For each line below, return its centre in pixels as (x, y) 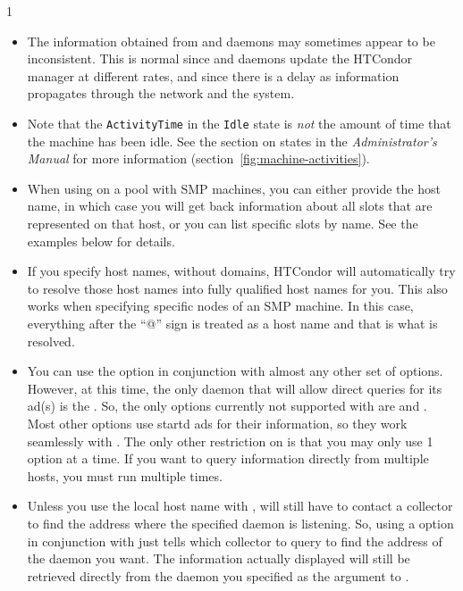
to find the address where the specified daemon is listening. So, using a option (240, 523)
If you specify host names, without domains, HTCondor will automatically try (241, 271)
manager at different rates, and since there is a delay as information (213, 75)
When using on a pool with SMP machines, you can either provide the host (234, 188)
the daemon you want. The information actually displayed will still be (219, 558)
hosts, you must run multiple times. (125, 475)
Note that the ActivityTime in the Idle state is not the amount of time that (239, 123)
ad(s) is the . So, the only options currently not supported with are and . (227, 406)
